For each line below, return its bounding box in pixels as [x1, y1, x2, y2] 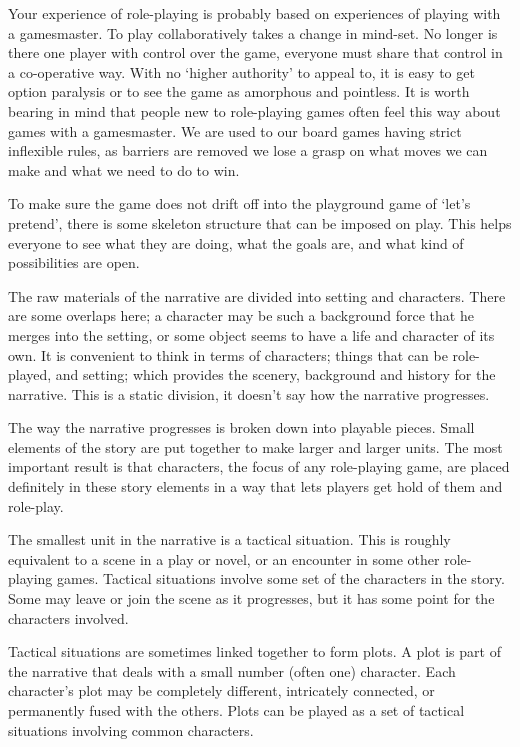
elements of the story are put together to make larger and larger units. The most [8, 436, 503, 457]
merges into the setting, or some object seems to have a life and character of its [8, 324, 495, 345]
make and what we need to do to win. [8, 159, 240, 180]
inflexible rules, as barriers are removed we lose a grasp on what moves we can [8, 140, 488, 161]
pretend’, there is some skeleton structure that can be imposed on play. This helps [8, 212, 512, 233]
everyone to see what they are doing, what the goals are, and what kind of [8, 232, 464, 253]
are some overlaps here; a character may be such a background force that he [8, 305, 474, 326]
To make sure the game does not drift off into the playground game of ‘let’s [8, 193, 471, 214]
